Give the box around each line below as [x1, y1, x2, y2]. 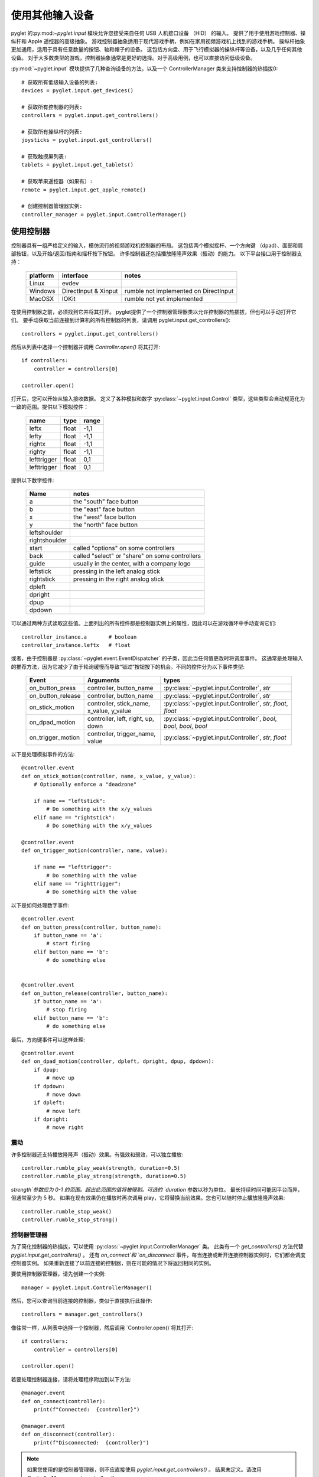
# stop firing [46, 1006, 87, 1013]
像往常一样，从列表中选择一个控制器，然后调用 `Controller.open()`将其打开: [11, 1324, 193, 1331]
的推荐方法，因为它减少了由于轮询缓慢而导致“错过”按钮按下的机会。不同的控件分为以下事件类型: [11, 663, 245, 670]
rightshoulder [29, 536, 67, 545]
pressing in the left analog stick [73, 567, 161, 575]
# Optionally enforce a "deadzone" [33, 781, 137, 788]
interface [61, 271, 89, 279]
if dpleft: [33, 1099, 66, 1106]
